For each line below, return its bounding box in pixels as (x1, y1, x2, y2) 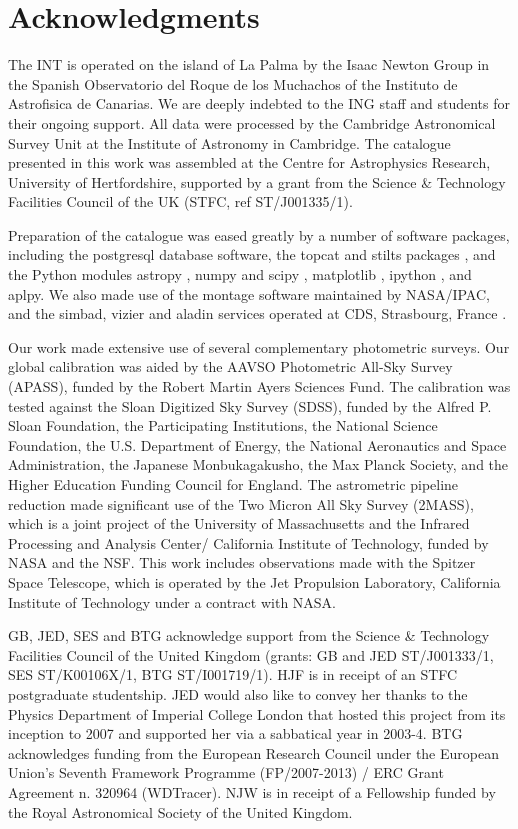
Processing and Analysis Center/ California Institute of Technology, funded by (8, 532, 489, 553)
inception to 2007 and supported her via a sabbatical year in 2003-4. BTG (8, 723, 463, 744)
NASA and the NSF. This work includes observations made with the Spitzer (8, 552, 476, 573)
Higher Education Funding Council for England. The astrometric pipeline (8, 474, 459, 494)
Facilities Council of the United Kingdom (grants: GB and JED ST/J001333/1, (8, 644, 494, 665)
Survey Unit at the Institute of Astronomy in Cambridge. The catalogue (8, 132, 451, 153)
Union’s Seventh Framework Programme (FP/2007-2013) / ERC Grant (8, 762, 444, 783)
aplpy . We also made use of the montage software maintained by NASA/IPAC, (8, 283, 490, 304)
